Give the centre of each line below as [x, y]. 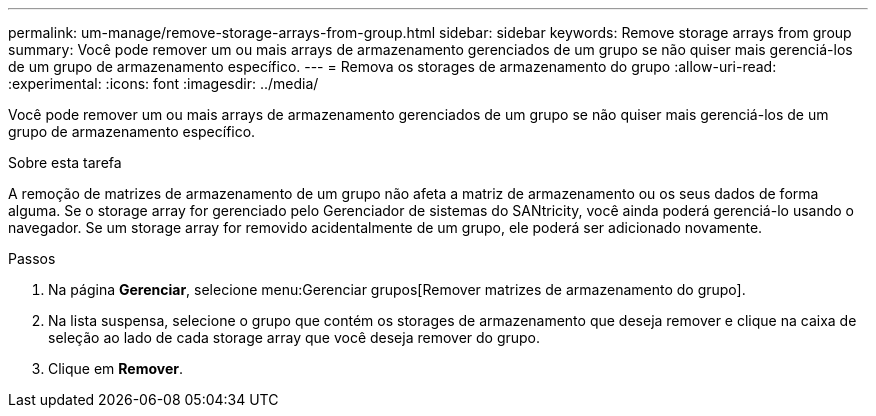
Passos [32, 258]
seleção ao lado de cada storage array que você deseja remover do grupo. [294, 337]
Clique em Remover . [116, 368]
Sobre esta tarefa [65, 162]
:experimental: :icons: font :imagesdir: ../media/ [163, 83]
